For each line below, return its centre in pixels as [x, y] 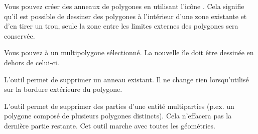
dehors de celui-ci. [32, 62]
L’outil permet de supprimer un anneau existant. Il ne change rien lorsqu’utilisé [126, 79]
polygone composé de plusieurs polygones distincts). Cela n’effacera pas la [118, 116]
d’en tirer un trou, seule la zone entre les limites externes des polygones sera [121, 26]
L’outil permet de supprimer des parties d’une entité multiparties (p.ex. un [119, 106]
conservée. [20, 35]
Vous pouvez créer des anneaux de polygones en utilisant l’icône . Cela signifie [124, 6]
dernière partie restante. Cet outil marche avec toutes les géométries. [110, 125]
